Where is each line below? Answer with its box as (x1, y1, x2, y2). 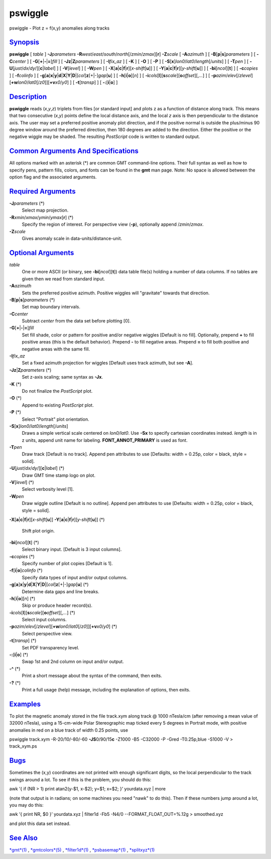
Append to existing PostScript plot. (22, 402, 94, 408)
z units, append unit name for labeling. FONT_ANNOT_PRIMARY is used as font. (22, 437, 188, 443)
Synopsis (9, 38, 40, 47)
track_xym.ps (9, 743, 37, 749)
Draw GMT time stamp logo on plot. (22, 472, 95, 478)
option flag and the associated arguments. (9, 174, 97, 180)
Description (9, 92, 47, 101)
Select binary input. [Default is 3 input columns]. (22, 547, 122, 553)
